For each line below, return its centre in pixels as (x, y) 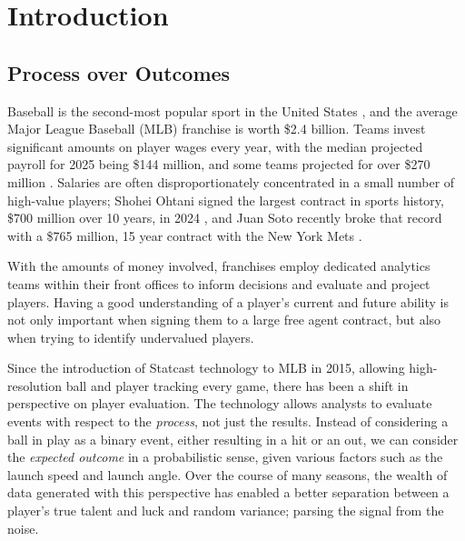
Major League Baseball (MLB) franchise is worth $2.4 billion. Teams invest (217, 129)
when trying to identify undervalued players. (131, 337)
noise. (23, 528)
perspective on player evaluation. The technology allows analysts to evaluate (220, 403)
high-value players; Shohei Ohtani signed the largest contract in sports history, (226, 200)
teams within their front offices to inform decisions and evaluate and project (219, 283)
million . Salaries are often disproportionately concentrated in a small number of (231, 181)
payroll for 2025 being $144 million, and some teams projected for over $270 (219, 164)
